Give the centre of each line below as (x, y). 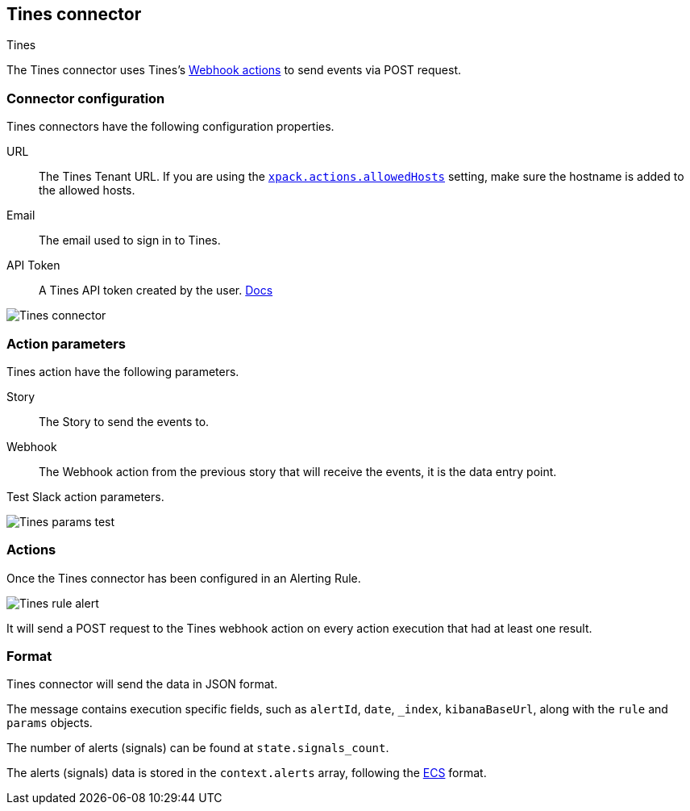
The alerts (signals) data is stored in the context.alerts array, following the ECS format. (247, 773)
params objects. (50, 723)
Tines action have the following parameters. (123, 371)
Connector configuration (86, 98)
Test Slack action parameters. (85, 496)
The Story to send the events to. (124, 421)
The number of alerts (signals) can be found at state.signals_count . (198, 748)
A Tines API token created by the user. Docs (156, 291)
